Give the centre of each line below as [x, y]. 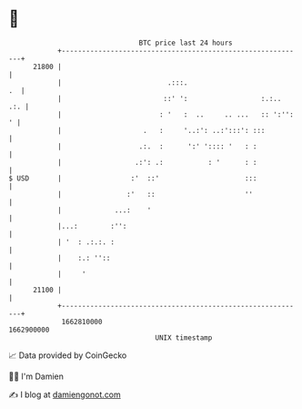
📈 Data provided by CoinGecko [68, 355]
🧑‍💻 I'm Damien [36, 376]
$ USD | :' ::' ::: [133, 178]
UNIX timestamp [184, 337]
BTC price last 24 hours [186, 43]
